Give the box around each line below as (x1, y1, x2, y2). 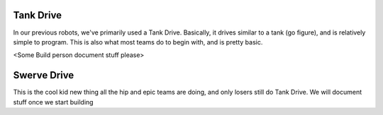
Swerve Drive (13, 69, 74, 81)
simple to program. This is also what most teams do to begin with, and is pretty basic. (13, 37, 263, 46)
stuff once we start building (13, 97, 94, 106)
